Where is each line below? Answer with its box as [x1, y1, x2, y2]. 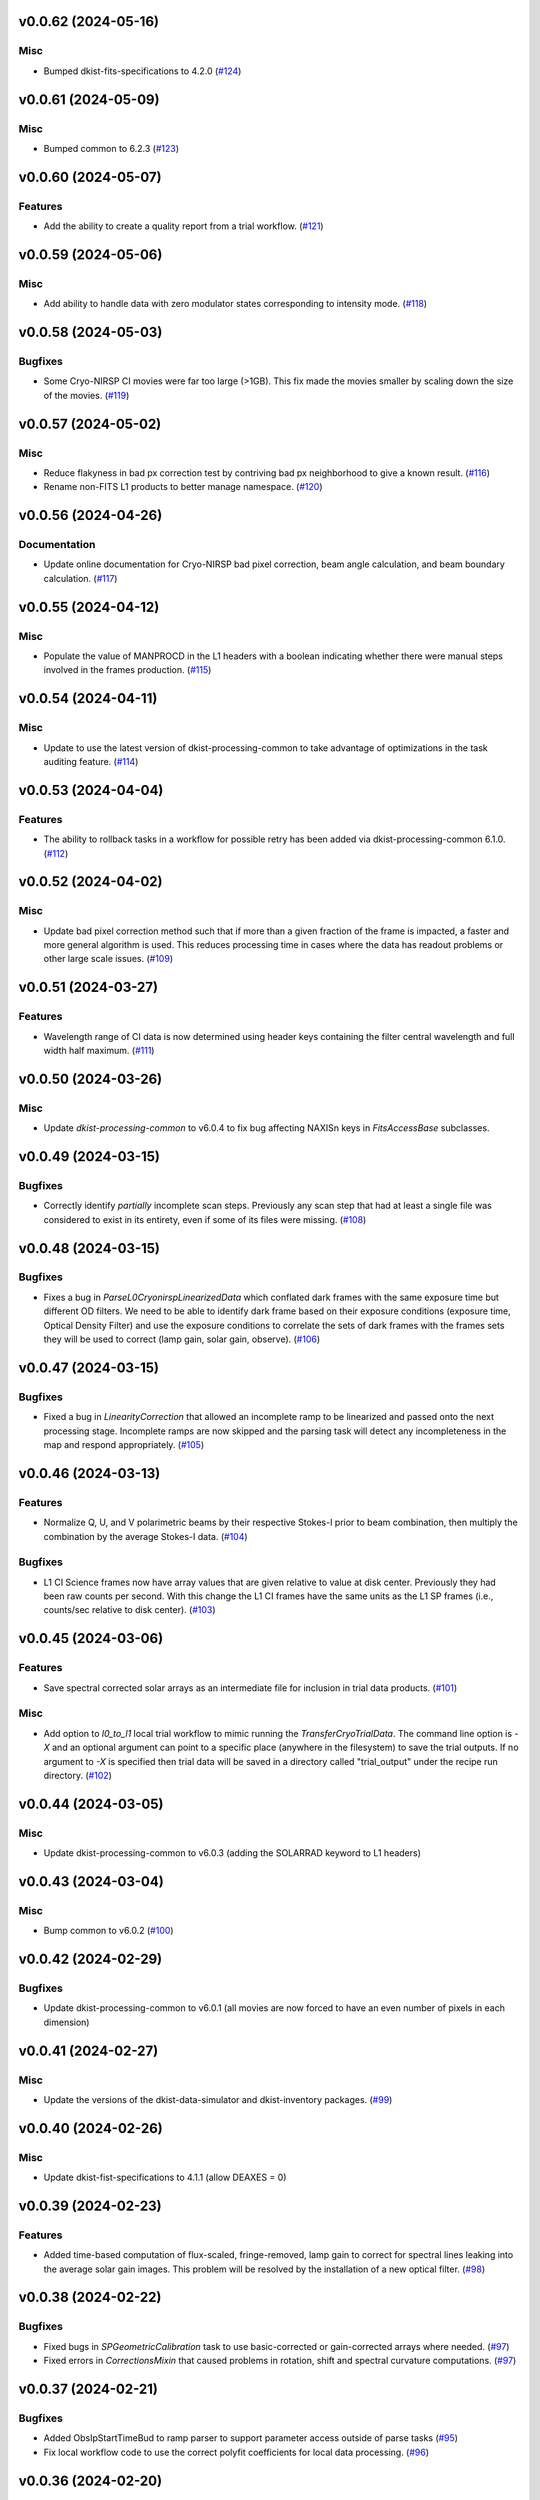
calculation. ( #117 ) [43, 572, 118, 584]
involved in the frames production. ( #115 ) [43, 664, 212, 676]
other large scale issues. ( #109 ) [43, 953, 174, 965]
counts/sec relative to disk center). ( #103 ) [43, 1604, 216, 1616]
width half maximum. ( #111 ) [43, 1045, 155, 1056]
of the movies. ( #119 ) [43, 389, 130, 401]
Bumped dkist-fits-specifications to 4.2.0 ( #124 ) [43, 65, 242, 77]
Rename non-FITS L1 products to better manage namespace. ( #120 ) [43, 481, 324, 493]
